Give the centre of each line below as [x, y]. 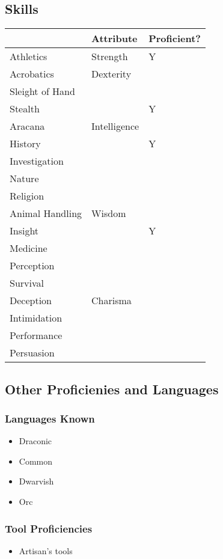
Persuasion [32, 353]
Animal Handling [46, 213]
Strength [110, 57]
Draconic [35, 441]
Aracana [27, 126]
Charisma [112, 301]
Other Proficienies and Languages [112, 389]
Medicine [29, 248]
